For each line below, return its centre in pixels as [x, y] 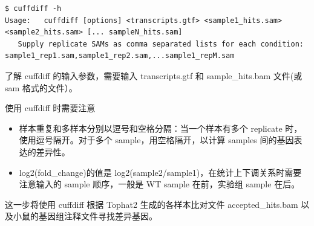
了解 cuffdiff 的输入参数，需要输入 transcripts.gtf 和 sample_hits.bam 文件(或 [154, 75]
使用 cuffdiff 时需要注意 [50, 108]
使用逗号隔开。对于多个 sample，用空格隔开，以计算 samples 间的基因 [156, 140]
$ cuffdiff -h [33, 8]
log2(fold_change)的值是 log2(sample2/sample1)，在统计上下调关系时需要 [160, 172]
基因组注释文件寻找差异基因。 [98, 216]
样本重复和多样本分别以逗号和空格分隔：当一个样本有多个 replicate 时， [161, 128]
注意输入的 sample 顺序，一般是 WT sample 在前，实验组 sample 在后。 [159, 184]
